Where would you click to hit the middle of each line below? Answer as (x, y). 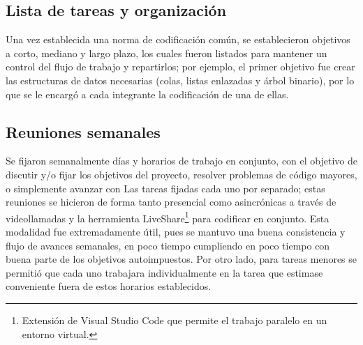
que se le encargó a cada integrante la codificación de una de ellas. (147, 94)
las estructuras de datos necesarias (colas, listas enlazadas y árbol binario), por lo (180, 80)
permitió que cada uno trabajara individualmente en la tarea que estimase (164, 272)
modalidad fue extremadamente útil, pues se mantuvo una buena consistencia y (176, 231)
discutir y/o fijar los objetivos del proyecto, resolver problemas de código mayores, (181, 174)
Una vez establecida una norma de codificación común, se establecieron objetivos (178, 39)
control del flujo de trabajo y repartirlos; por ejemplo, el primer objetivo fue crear (180, 67)
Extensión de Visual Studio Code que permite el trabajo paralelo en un (175, 320)
